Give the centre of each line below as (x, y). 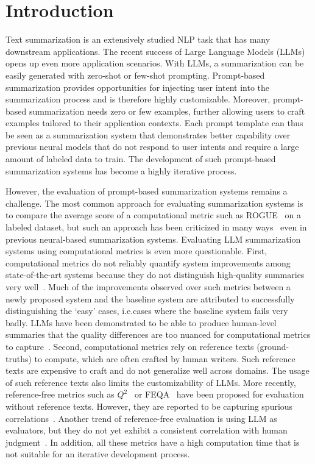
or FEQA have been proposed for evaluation (219, 394)
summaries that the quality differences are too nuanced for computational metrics (158, 334)
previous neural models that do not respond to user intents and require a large (152, 147)
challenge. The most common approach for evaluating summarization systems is (154, 203)
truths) (19, 358)
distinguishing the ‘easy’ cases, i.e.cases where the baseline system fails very (147, 311)
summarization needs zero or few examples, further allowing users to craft (167, 111)
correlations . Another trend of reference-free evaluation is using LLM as (141, 418)
